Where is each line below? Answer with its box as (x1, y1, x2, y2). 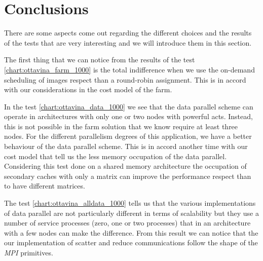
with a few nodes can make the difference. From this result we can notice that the (4, 227, 258, 238)
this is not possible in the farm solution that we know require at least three (4, 121, 238, 131)
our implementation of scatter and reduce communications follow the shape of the (4, 237, 258, 248)
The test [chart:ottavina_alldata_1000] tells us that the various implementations (4, 198, 256, 208)
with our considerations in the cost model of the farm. (4, 84, 172, 95)
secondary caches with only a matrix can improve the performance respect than (4, 170, 251, 181)
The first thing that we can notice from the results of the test (4, 54, 195, 65)
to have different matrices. (4, 180, 85, 191)
